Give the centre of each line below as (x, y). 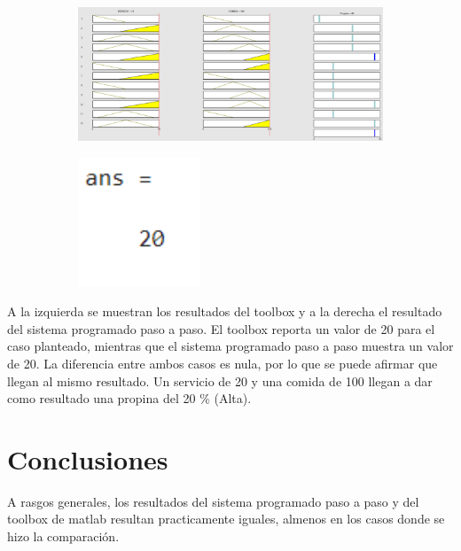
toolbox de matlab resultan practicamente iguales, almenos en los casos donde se (226, 519)
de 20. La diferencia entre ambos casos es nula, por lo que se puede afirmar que (223, 363)
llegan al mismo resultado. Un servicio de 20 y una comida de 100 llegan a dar (220, 380)
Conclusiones (88, 458)
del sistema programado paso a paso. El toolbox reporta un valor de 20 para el (221, 328)
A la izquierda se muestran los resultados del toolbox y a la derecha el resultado (225, 311)
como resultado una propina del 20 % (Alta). (129, 398)
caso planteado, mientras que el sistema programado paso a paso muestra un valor (230, 346)
